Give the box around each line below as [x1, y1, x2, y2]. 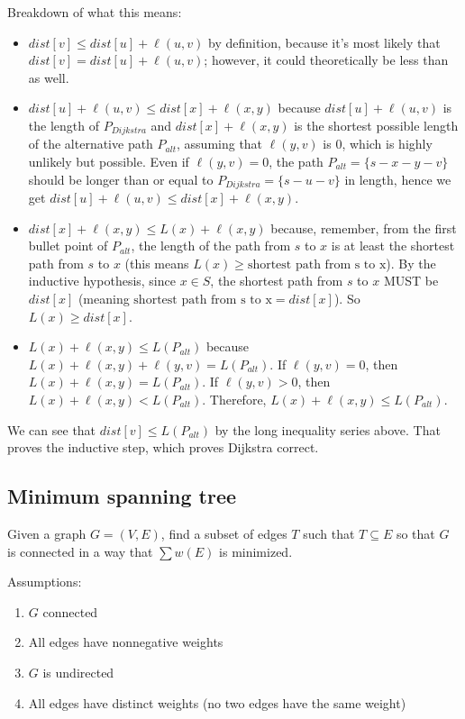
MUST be [383, 271, 439, 290]
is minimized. [219, 542, 293, 560]
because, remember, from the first [270, 218, 457, 237]
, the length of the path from [131, 236, 291, 255]
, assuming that [177, 134, 263, 153]
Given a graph [7, 523, 87, 542]
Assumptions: [7, 572, 82, 591]
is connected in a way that [7, 542, 153, 560]
